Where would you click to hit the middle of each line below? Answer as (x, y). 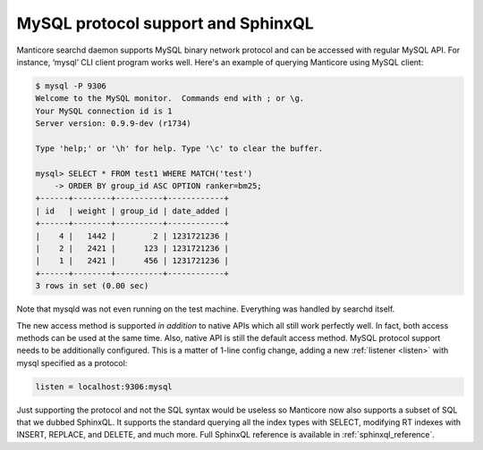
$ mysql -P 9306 (71, 86)
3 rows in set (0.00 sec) (92, 286)
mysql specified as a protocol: (72, 362)
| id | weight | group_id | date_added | (132, 211)
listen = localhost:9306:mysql (104, 387)
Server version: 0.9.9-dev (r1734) (113, 124)
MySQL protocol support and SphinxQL (165, 23)
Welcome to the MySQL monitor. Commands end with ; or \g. (170, 99)
